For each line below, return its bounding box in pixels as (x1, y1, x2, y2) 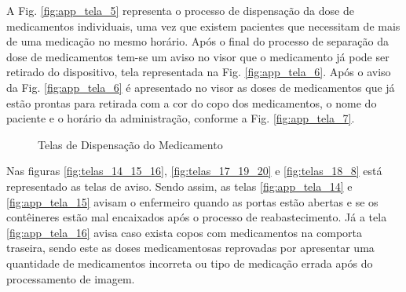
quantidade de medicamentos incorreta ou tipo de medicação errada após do (6, 254, 373, 271)
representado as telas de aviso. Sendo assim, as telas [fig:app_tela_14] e (6, 177, 353, 194)
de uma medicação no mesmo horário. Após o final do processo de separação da (6, 33, 389, 49)
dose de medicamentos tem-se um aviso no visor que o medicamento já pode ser (6, 48, 390, 64)
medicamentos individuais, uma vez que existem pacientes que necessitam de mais (6, 17, 401, 34)
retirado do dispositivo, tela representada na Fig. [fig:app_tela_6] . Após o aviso (6, 64, 391, 80)
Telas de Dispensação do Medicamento (38, 136, 223, 152)
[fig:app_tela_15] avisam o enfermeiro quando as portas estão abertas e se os (6, 193, 379, 210)
